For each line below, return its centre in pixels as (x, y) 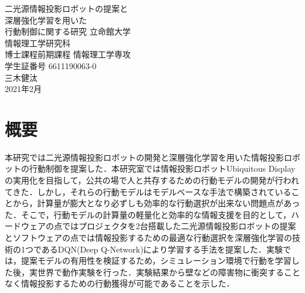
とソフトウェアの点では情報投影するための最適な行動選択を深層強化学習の (148, 238)
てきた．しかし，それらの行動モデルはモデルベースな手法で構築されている (148, 191)
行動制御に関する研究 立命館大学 (68, 31)
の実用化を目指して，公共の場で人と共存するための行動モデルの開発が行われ (152, 180)
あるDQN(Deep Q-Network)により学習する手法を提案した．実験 (162, 249)
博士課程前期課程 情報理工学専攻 (68, 54)
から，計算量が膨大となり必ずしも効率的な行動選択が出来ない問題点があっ (156, 203)
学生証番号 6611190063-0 (51, 65)
